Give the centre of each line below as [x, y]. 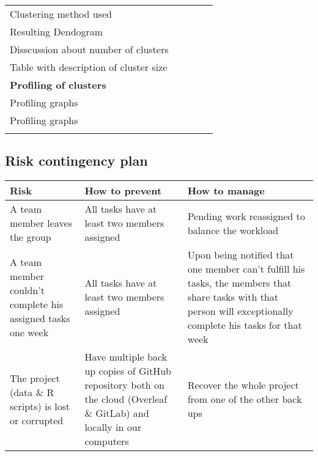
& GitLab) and [117, 413]
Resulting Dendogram [57, 31]
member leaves [41, 223]
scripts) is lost [40, 406]
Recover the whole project [243, 385]
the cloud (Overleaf [126, 399]
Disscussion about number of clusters [89, 49]
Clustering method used [61, 14]
